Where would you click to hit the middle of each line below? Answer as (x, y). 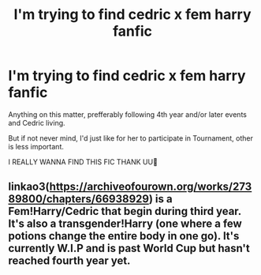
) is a (160, 199)
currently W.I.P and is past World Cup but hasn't (129, 249)
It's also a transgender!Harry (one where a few (125, 224)
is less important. (36, 146)
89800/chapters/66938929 (79, 199)
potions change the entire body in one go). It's (124, 236)
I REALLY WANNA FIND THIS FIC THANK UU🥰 (83, 162)
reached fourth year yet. (69, 261)
